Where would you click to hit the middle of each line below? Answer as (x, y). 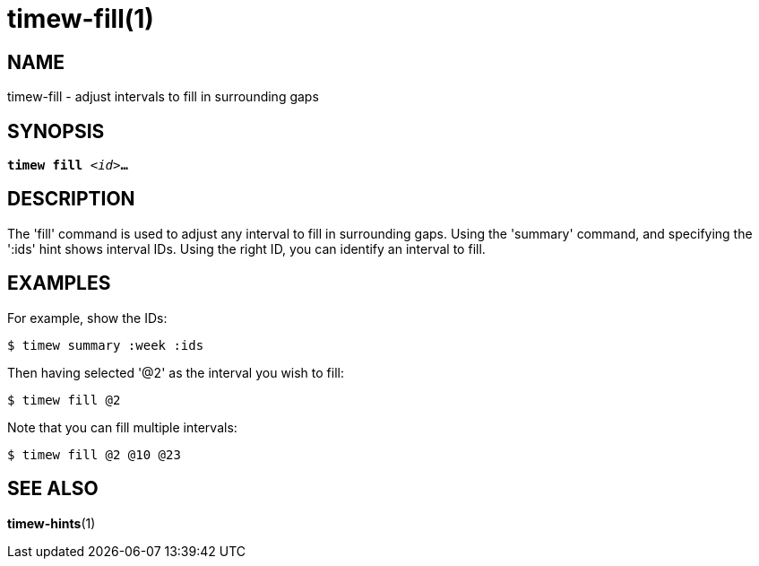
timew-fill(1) (81, 19)
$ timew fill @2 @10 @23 (94, 454)
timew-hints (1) (52, 523)
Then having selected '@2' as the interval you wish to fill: (176, 372)
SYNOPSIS (56, 131)
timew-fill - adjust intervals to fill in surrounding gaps (163, 97)
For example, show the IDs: (87, 318)
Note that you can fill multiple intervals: (122, 427)
